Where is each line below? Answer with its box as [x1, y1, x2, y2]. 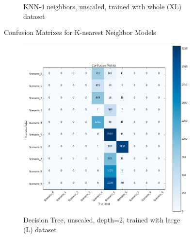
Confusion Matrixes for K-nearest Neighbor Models [4, 27, 156, 37]
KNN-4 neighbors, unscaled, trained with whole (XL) [23, 1, 181, 11]
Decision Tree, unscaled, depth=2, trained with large [23, 215, 180, 225]
